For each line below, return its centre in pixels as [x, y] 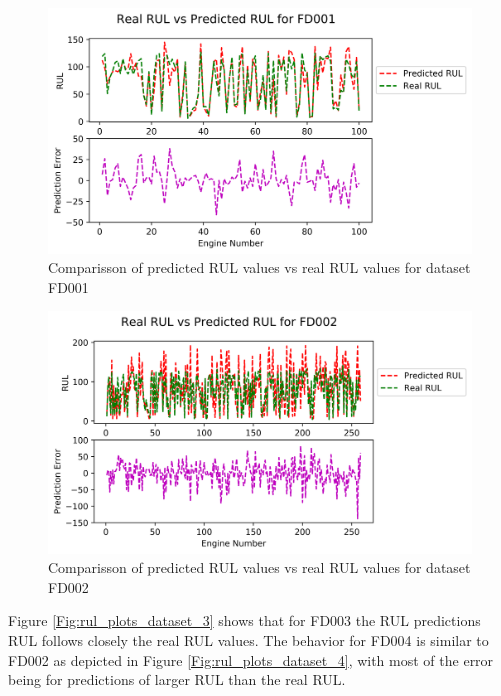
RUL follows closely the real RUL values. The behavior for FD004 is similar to [248, 639]
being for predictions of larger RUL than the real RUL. [177, 679]
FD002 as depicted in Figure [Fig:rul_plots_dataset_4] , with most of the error [251, 659]
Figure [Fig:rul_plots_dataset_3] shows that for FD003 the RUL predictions [244, 620]
